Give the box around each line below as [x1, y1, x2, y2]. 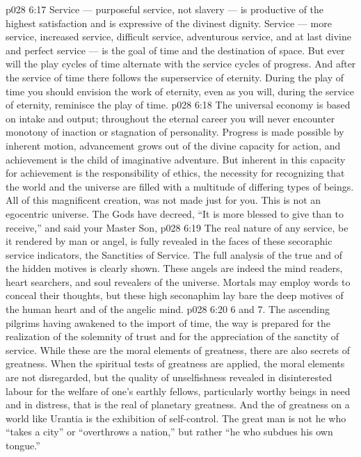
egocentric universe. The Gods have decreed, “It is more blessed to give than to [6, 206, 344, 221]
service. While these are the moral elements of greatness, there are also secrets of [6, 342, 351, 357]
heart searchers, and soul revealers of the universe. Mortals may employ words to [6, 274, 351, 289]
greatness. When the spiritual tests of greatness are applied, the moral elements [6, 356, 345, 371]
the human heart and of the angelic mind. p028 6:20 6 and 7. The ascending [6, 302, 330, 316]
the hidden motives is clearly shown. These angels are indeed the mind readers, [6, 261, 343, 275]
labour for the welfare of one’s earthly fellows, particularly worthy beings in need [6, 383, 351, 398]
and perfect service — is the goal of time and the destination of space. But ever [6, 42, 345, 57]
